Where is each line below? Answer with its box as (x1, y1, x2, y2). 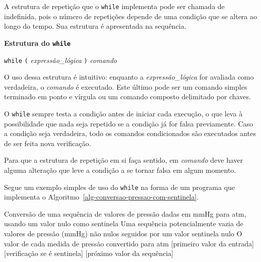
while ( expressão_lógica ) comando (4, 54, 117, 65)
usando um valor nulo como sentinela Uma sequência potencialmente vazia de (4, 218, 243, 229)
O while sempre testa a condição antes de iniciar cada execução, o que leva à (4, 108, 243, 118)
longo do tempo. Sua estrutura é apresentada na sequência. (4, 21, 186, 31)
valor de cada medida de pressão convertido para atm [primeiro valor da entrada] (4, 238, 254, 248)
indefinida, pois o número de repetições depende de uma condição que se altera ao (4, 11, 257, 21)
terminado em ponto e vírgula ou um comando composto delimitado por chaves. (4, 91, 251, 102)
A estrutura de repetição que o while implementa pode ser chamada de (4, 1, 225, 11)
